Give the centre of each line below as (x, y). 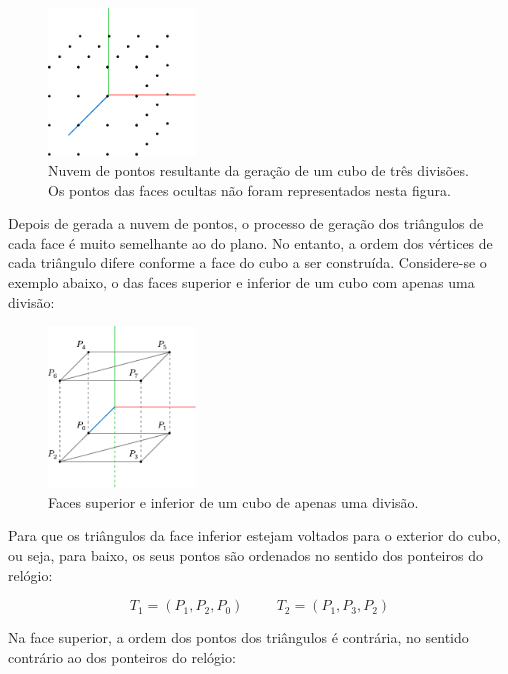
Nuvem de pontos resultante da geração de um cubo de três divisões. (258, 169)
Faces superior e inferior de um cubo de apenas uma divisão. (233, 501)
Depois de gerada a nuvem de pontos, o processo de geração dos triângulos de (246, 223)
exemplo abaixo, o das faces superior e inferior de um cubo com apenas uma (241, 281)
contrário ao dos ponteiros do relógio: (122, 656)
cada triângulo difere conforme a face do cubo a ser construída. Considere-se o (247, 262)
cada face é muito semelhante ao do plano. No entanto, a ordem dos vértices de (250, 242)
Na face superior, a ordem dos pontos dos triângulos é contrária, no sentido (238, 637)
